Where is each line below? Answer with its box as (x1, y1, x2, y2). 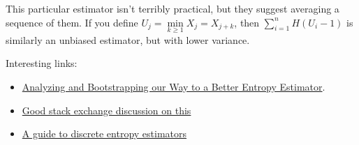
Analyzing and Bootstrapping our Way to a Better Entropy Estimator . (22, 79, 325, 93)
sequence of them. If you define (6, 15, 138, 29)
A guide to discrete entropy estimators (22, 126, 187, 141)
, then (234, 15, 260, 29)
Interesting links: (6, 56, 78, 70)
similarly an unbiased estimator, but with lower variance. (6, 32, 250, 47)
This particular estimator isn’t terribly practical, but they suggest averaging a (6, 1, 339, 15)
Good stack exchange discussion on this (22, 102, 191, 117)
